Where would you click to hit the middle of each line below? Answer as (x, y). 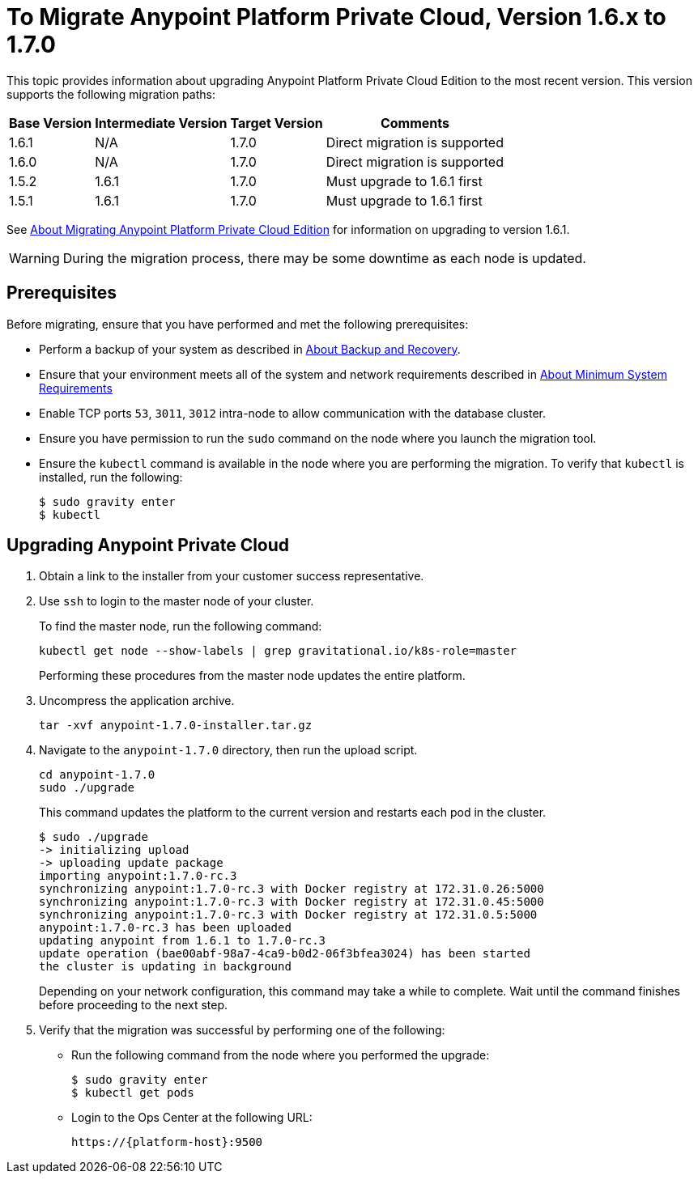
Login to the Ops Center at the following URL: (192, 1118)
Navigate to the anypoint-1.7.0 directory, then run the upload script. (228, 750)
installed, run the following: (111, 477)
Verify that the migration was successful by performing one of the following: (242, 1030)
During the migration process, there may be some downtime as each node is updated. (324, 258)
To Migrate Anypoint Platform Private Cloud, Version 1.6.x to (336, 17)
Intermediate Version (161, 123)
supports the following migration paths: (111, 94)
